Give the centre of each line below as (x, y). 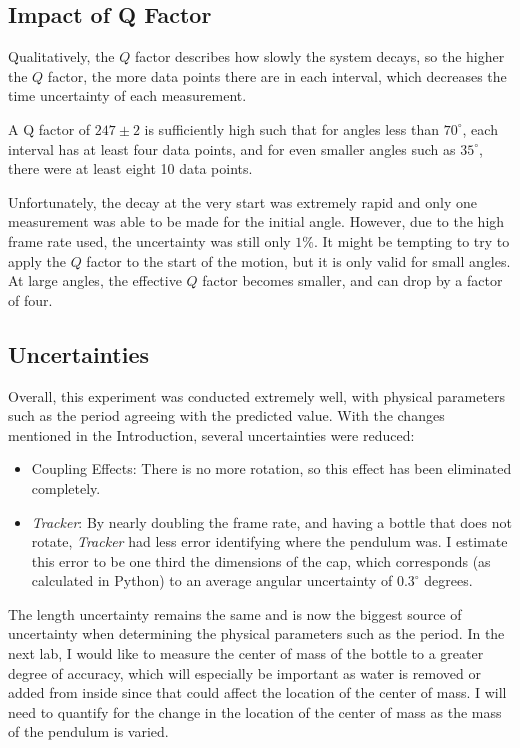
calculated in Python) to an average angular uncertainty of (212, 580)
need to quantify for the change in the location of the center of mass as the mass (255, 711)
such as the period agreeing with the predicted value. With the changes (226, 415)
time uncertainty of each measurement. (127, 95)
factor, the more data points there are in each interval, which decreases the (277, 75)
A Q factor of (49, 128)
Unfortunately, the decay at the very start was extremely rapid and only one (242, 201)
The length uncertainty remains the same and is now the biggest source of (235, 613)
